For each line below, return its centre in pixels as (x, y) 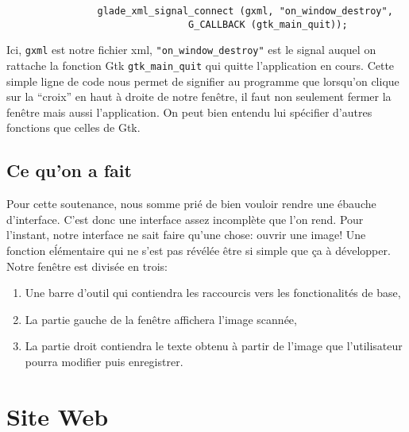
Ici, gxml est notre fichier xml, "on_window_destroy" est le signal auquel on (191, 50)
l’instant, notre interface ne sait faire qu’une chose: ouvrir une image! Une (186, 235)
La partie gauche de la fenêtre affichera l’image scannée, (161, 319)
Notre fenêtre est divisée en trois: (87, 266)
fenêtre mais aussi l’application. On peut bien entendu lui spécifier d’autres (189, 112)
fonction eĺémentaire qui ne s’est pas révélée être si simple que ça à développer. (199, 250)
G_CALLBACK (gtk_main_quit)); (268, 24)
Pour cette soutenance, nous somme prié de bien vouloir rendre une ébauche (191, 204)
